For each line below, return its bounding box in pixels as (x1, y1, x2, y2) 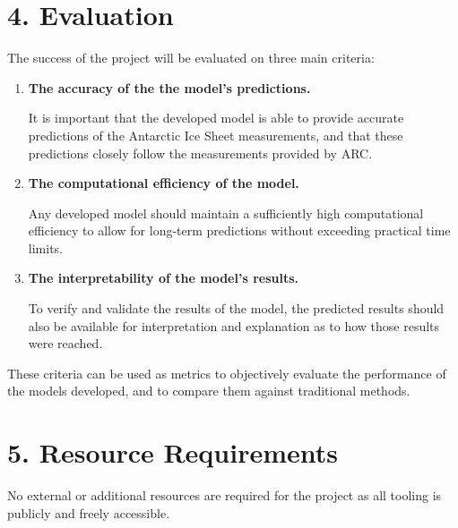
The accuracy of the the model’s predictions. (28, 78, 311, 97)
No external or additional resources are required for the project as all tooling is (7, 486, 442, 505)
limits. (28, 238, 63, 257)
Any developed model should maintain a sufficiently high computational (28, 203, 424, 222)
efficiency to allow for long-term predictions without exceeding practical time (28, 221, 451, 240)
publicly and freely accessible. (7, 503, 170, 522)
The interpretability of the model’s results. (28, 268, 298, 287)
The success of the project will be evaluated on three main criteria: (7, 48, 375, 67)
